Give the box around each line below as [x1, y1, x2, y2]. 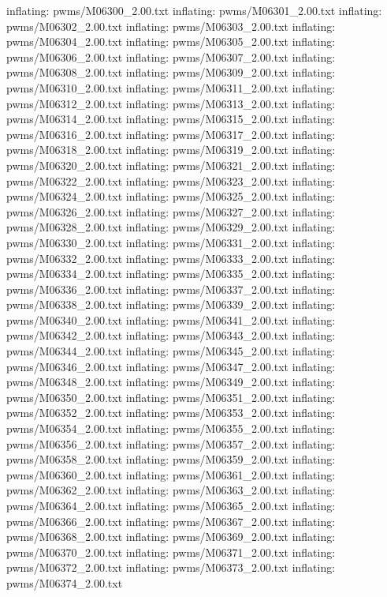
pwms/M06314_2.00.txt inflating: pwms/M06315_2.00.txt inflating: [6, 111, 336, 127]
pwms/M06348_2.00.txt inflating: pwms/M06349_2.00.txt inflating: [6, 374, 336, 390]
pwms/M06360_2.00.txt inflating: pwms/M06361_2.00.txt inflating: [6, 466, 336, 482]
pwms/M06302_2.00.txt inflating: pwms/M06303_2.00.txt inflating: [6, 17, 336, 34]
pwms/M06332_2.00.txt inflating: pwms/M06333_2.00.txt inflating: [6, 250, 336, 266]
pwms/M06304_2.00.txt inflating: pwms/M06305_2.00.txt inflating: [6, 33, 336, 50]
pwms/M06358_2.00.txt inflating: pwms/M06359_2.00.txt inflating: [6, 451, 336, 467]
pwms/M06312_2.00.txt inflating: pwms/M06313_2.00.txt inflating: [6, 95, 336, 111]
